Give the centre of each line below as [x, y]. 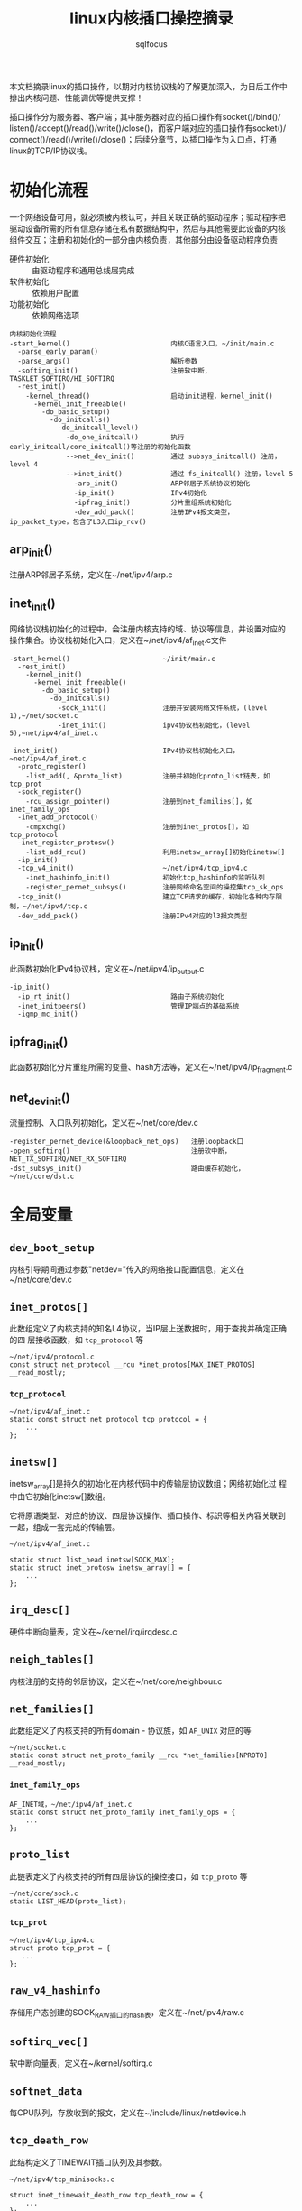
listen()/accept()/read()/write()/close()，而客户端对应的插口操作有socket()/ [148, 128]
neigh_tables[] [52, 1659]
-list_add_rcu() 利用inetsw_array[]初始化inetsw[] [156, 852]
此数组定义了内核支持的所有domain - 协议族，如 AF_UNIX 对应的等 [131, 1731]
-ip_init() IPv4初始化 [140, 493]
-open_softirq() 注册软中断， [120, 1151]
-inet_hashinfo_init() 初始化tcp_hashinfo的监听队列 [146, 877]
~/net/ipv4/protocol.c [52, 1357]
